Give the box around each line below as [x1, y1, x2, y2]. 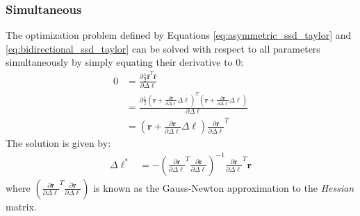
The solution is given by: [6, 136, 111, 150]
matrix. [6, 199, 37, 213]
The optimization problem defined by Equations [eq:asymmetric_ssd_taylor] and [6, 28, 352, 42]
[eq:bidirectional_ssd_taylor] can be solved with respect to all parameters [6, 41, 320, 55]
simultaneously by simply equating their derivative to [6, 55, 233, 69]
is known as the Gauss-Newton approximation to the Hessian [93, 180, 354, 195]
